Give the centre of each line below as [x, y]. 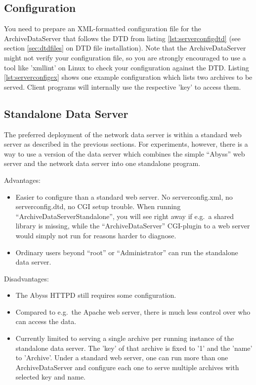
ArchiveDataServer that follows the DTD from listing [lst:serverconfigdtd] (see [122, 38]
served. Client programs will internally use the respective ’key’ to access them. [123, 86]
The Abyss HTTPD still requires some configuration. [96, 295]
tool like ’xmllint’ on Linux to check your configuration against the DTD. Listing [127, 67]
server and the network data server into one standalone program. [102, 163]
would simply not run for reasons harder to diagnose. [96, 235]
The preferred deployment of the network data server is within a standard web [123, 134]
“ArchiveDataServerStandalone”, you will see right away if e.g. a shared [125, 216]
